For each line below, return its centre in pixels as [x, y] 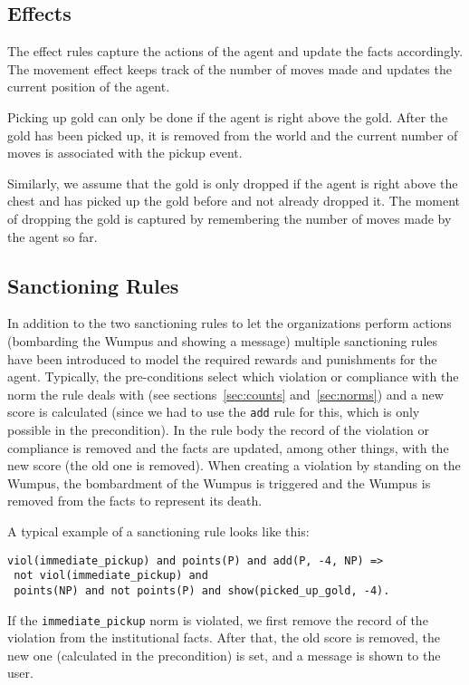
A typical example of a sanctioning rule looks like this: [158, 531]
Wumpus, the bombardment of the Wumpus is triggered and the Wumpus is [219, 482]
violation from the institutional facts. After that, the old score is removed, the [224, 637]
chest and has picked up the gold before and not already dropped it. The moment [234, 201]
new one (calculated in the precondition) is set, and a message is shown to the [224, 655]
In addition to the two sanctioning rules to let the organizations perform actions [230, 323]
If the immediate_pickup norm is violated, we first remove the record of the [218, 619]
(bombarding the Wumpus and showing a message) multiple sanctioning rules [223, 340]
